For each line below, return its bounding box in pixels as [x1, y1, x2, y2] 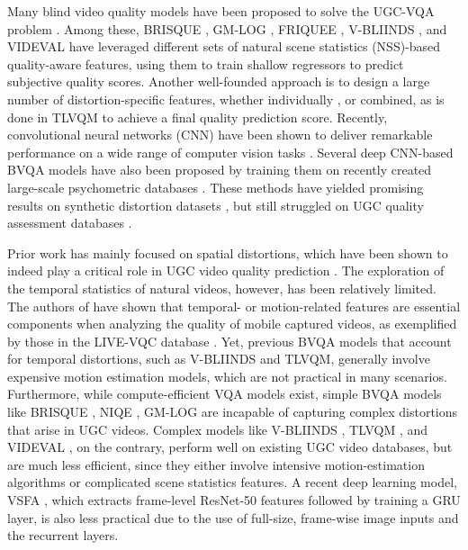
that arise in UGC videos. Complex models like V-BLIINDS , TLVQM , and [7, 419, 428, 438]
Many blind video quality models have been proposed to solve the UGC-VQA [7, 2, 435, 20]
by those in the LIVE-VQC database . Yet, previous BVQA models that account [7, 331, 452, 350]
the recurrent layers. [7, 526, 119, 545]
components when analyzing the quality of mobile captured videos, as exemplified [7, 314, 457, 333]
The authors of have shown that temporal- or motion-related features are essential [7, 296, 461, 315]
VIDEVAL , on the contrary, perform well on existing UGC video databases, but [7, 437, 453, 456]
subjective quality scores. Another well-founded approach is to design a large [7, 72, 430, 91]
